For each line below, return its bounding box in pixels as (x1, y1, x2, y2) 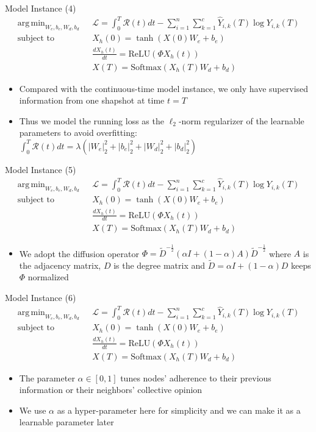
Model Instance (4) (5, 2, 76, 14)
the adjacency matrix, (19, 258, 101, 271)
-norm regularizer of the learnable (178, 114, 304, 127)
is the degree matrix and (113, 258, 206, 271)
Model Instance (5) (5, 163, 76, 175)
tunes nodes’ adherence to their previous (120, 371, 271, 384)
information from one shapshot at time (19, 94, 165, 107)
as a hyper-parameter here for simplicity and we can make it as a (57, 403, 301, 416)
